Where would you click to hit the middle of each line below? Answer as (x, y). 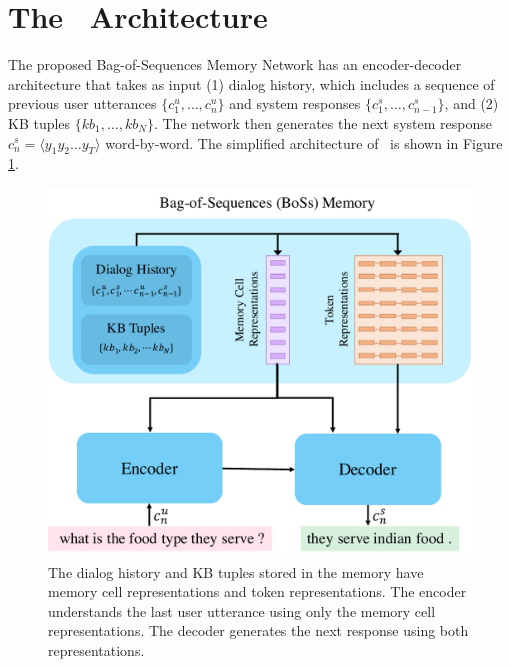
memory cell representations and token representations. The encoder (257, 591)
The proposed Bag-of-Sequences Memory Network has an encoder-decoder (235, 64)
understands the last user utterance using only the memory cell (242, 610)
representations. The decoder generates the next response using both (258, 630)
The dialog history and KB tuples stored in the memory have (236, 571)
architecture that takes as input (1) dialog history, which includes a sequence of (251, 83)
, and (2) (471, 103)
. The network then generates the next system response (322, 122)
